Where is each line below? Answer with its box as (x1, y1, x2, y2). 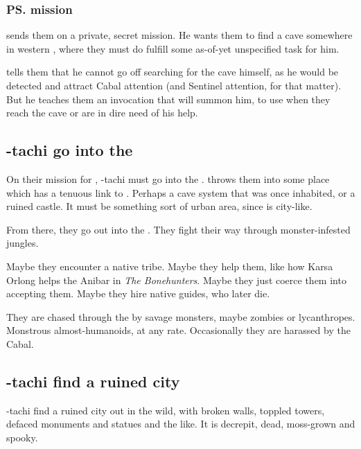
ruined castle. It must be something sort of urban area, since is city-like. (6, 199, 312, 213)
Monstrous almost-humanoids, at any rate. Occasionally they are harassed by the (6, 323, 351, 337)
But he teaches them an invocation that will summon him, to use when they (6, 91, 331, 106)
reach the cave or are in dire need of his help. (6, 105, 198, 120)
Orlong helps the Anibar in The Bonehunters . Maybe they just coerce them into (6, 272, 346, 287)
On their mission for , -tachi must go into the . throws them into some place (6, 171, 330, 186)
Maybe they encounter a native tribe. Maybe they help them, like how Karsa (6, 258, 333, 273)
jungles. (6, 236, 39, 250)
